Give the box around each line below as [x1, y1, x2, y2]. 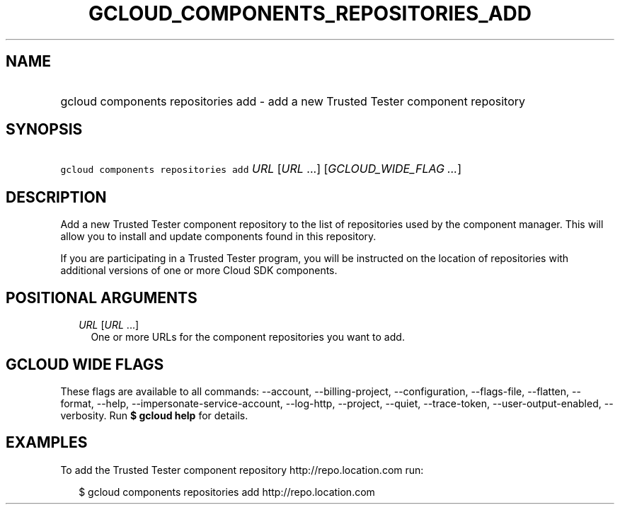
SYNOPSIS [6, 120, 83, 139]
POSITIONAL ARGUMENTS [6, 288, 197, 307]
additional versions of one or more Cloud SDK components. [60, 264, 338, 277]
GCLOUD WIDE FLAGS [6, 355, 164, 373]
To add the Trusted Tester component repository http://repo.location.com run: [60, 463, 424, 476]
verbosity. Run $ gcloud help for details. [60, 409, 248, 421]
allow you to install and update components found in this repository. [60, 230, 377, 243]
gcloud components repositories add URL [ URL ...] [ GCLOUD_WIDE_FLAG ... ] [60, 161, 462, 176]
